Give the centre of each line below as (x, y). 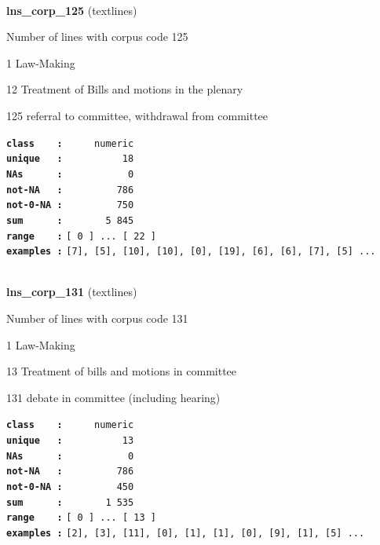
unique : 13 (70, 441)
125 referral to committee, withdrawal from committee (137, 115)
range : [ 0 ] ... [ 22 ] (81, 236)
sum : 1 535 (70, 502)
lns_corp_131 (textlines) (72, 292)
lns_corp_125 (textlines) (72, 10)
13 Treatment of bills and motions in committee (122, 371)
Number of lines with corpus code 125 (97, 37)
